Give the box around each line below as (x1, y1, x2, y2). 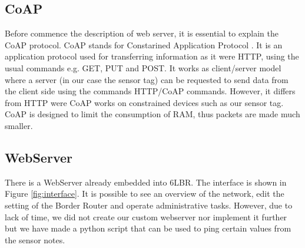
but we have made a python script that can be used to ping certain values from (5, 222, 291, 234)
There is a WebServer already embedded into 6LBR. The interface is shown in (5, 176, 287, 188)
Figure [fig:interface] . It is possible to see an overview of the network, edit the (5, 187, 284, 200)
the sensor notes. (5, 233, 65, 246)
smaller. (5, 119, 33, 131)
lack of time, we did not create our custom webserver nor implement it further (5, 210, 287, 223)
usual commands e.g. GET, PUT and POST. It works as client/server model (5, 61, 281, 74)
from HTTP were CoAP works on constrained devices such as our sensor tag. (5, 96, 284, 108)
